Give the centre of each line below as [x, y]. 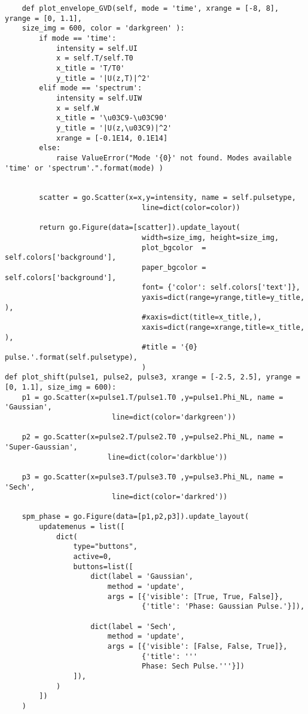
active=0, [92, 557]
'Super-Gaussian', [41, 447]
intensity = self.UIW [99, 98]
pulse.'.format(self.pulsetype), [71, 357]
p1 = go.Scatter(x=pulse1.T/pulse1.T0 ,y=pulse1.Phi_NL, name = [153, 397]
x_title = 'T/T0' [90, 68]
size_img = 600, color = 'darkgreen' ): [103, 28]
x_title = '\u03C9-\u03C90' [112, 118]
